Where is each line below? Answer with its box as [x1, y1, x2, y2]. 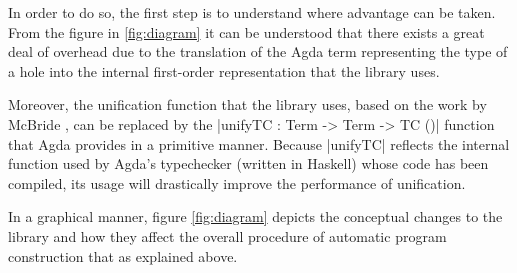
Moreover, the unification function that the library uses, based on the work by [8, 94, 487, 115]
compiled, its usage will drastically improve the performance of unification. [8, 172, 466, 193]
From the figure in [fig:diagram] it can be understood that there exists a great [8, 21, 485, 42]
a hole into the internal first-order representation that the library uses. [8, 60, 440, 81]
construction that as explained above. [8, 245, 238, 266]
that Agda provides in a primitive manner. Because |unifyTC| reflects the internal [8, 133, 510, 154]
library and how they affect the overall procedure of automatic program [8, 225, 447, 246]
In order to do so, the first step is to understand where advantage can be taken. [8, 2, 496, 22]
